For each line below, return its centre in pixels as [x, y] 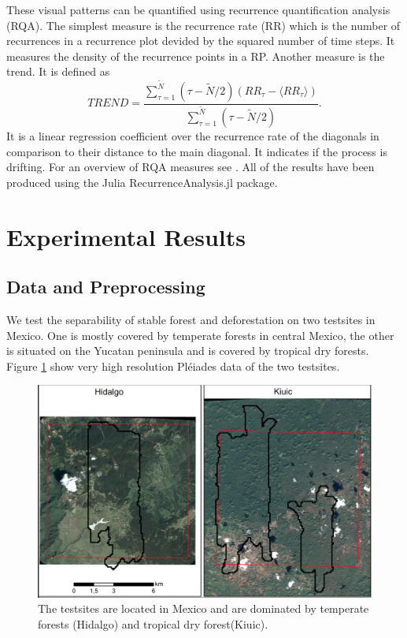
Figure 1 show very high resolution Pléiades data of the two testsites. [173, 366]
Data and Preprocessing [106, 287]
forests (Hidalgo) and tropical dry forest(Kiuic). [153, 624]
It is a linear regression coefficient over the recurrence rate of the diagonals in [193, 135]
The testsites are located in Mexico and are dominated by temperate [203, 608]
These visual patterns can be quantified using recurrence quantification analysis [198, 9]
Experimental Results [126, 236]
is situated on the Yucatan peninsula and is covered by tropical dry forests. [188, 351]
